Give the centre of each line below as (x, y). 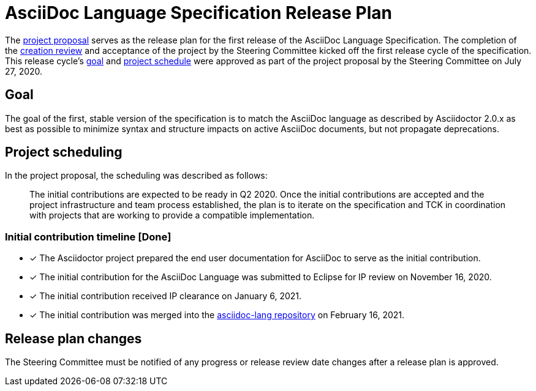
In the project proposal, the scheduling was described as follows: (136, 176)
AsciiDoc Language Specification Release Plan (199, 13)
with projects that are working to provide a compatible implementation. (172, 215)
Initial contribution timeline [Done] (88, 236)
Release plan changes (74, 338)
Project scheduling (64, 152)
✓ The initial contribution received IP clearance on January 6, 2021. (166, 296)
